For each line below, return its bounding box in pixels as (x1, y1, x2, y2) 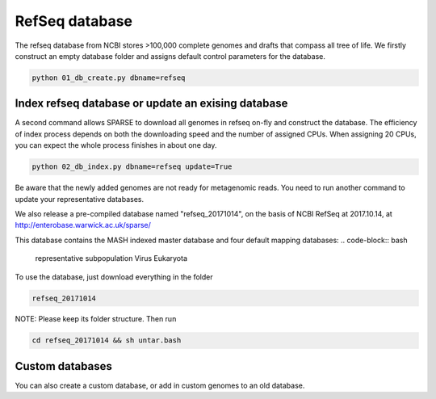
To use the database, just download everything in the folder (15, 271, 213, 282)
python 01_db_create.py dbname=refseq (31, 73, 186, 82)
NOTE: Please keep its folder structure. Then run (15, 314, 177, 324)
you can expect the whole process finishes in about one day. (15, 141, 217, 150)
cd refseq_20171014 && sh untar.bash (31, 336, 182, 345)
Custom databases (15, 359, 112, 373)
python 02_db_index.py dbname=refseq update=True (31, 162, 233, 171)
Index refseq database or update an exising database (15, 97, 288, 111)
